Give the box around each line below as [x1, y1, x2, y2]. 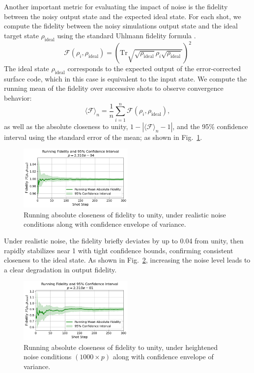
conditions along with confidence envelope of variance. [24, 219, 186, 229]
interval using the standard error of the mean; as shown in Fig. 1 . [4, 132, 202, 142]
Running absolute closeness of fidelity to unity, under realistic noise [24, 209, 226, 219]
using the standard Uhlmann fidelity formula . [57, 30, 196, 40]
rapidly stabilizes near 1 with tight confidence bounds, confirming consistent [4, 245, 233, 255]
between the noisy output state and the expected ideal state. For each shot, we [4, 11, 241, 21]
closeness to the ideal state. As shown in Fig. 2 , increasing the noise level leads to [4, 255, 251, 265]
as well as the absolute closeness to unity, [4, 121, 128, 131]
